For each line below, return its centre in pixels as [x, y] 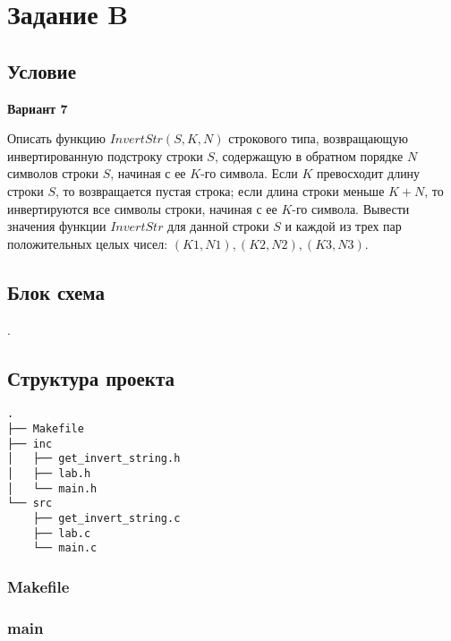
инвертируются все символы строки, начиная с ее [142, 208]
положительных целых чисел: [88, 243]
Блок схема [56, 291]
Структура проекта [91, 377]
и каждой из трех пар [343, 226]
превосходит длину [368, 173]
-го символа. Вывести [351, 208]
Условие [42, 70]
